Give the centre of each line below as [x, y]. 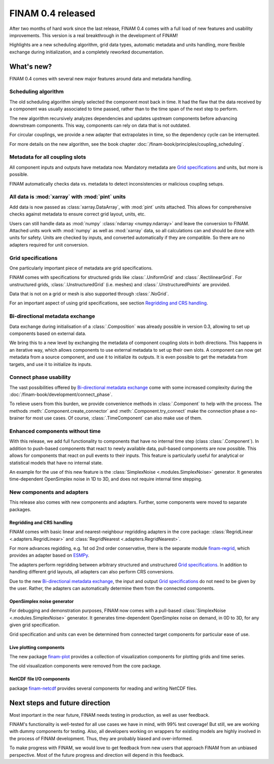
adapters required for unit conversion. [49, 245]
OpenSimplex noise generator [42, 601]
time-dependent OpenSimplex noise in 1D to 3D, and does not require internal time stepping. [106, 479]
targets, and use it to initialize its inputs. [51, 364]
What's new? [31, 66]
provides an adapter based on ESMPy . [49, 555]
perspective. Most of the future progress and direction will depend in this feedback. [97, 755]
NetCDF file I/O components [40, 679]
